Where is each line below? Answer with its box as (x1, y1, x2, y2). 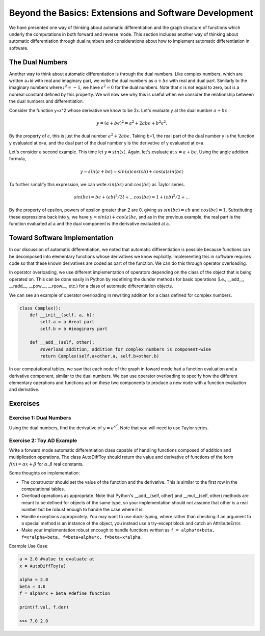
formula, (9, 156, 26, 162)
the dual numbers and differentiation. (9, 98, 84, 104)
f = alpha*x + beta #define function (19, 591, 110, 596)
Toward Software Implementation (9, 234, 114, 242)
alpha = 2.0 (19, 577, 49, 582)
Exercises (9, 399, 40, 408)
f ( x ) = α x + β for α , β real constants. (9, 461, 84, 467)
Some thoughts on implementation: (9, 470, 80, 476)
